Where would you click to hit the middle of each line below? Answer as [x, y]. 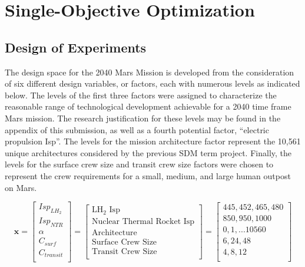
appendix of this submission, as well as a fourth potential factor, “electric [137, 129]
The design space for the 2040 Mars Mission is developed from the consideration [150, 72]
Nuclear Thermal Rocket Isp [143, 221]
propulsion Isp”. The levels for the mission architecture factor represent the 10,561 [153, 141]
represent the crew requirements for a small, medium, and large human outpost [148, 175]
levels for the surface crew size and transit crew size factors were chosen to [139, 164]
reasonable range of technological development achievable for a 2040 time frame [148, 106]
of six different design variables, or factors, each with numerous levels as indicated [152, 83]
